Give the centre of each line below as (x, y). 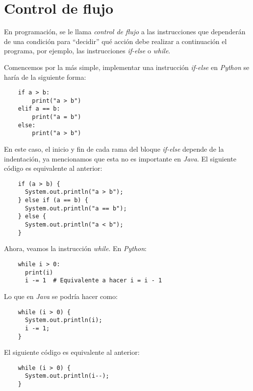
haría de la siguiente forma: (45, 77)
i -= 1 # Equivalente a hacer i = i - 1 (93, 281)
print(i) (39, 272)
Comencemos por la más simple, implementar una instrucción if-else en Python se (127, 67)
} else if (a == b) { (53, 200)
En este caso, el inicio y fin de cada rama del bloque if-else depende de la (114, 149)
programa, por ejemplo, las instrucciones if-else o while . (87, 51)
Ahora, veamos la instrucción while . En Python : (75, 248)
